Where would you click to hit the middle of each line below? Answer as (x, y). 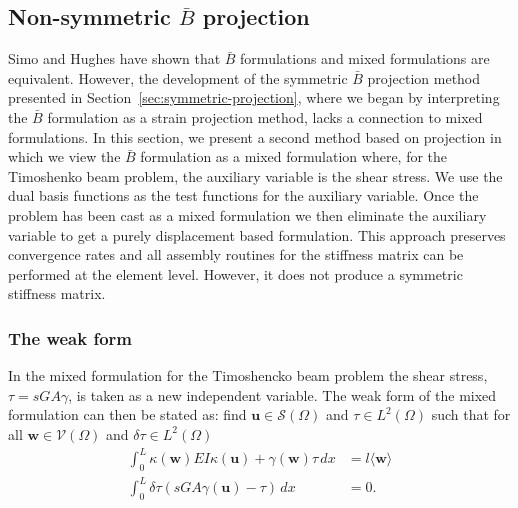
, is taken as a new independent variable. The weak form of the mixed (282, 394)
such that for (471, 414)
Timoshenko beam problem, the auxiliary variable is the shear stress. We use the (255, 175)
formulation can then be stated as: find (127, 414)
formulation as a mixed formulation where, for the (294, 156)
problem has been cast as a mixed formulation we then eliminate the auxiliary (247, 214)
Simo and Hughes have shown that (114, 58)
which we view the (64, 156)
